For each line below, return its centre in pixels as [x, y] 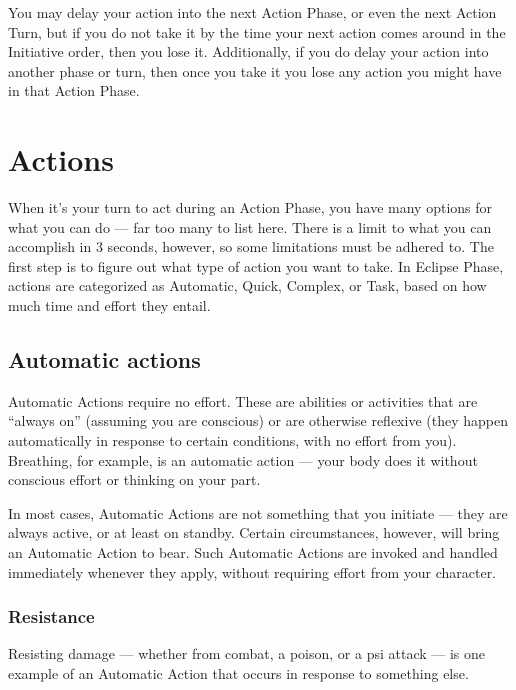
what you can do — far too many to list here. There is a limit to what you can [250, 226]
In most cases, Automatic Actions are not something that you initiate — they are [258, 512]
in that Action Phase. [74, 90]
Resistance [51, 616]
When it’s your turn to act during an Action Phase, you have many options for [250, 207]
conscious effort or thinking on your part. [134, 479]
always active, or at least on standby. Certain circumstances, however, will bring [254, 532]
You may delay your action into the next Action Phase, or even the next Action [252, 12]
